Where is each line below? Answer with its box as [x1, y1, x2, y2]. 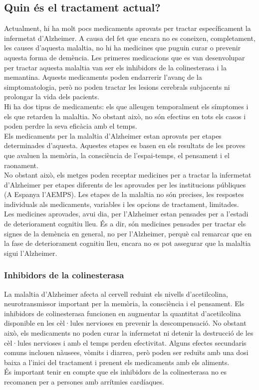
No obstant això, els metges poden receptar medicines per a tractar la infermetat [4, 170, 252, 180]
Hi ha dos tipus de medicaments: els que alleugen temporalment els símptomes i [4, 101, 249, 111]
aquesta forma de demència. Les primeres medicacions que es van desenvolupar [4, 52, 245, 62]
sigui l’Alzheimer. [4, 247, 57, 258]
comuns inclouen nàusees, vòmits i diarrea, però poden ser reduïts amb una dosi [4, 347, 249, 358]
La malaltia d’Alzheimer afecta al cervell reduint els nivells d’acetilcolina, [4, 288, 228, 299]
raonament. [4, 160, 38, 170]
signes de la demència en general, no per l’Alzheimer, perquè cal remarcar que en [4, 228, 252, 238]
